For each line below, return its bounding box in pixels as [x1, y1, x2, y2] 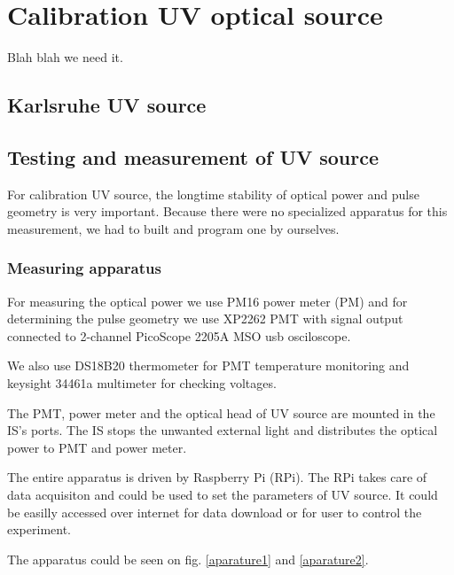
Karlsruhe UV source [7, 91, 207, 119]
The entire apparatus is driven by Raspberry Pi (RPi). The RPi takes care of [7, 468, 427, 486]
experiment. [7, 520, 71, 539]
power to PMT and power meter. [7, 438, 187, 456]
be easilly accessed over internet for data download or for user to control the [7, 502, 422, 521]
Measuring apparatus [7, 257, 161, 279]
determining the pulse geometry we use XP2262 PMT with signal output [7, 309, 403, 328]
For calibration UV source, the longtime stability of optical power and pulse [7, 184, 419, 203]
